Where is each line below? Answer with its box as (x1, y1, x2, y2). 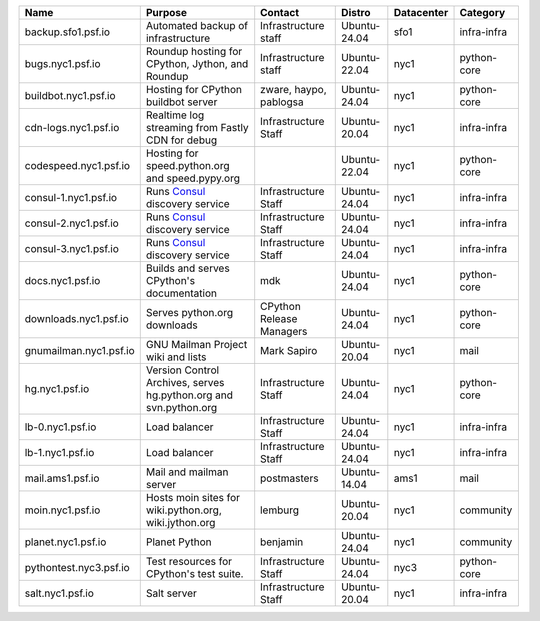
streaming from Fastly (145, 121, 249, 134)
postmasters (260, 471, 319, 485)
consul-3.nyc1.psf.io (24, 242, 119, 255)
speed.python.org (145, 159, 230, 172)
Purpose (145, 6, 188, 19)
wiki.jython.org (145, 516, 216, 529)
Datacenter (393, 6, 449, 19)
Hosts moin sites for (145, 491, 240, 504)
